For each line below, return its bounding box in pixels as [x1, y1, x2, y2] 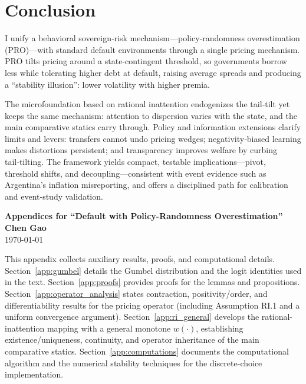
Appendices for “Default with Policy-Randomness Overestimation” [5, 210, 283, 222]
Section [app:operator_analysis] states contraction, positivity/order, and [5, 287, 268, 299]
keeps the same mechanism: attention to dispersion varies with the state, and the [5, 109, 298, 121]
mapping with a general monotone [47, 322, 171, 334]
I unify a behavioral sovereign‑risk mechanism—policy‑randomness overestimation [5, 32, 300, 44]
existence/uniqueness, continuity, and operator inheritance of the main [5, 333, 259, 346]
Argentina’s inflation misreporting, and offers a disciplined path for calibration [5, 178, 288, 191]
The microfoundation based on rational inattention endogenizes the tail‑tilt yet [5, 98, 290, 110]
